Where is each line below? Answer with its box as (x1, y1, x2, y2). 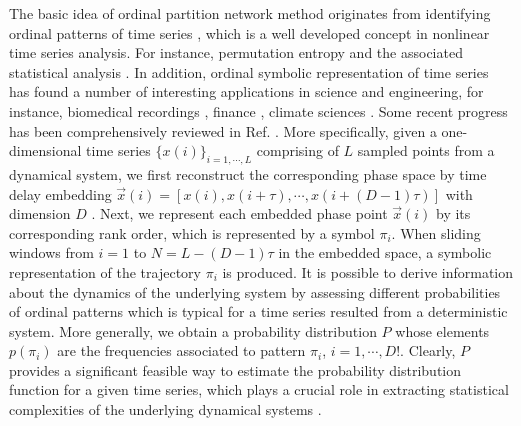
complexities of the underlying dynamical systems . (9, 399, 322, 420)
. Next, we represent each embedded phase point (91, 203, 388, 224)
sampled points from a (357, 140, 495, 161)
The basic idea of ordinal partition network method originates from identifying (9, 3, 491, 23)
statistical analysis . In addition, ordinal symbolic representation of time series (9, 61, 489, 82)
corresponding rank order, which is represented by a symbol (9, 222, 375, 243)
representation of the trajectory (9, 261, 201, 282)
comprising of (256, 140, 339, 161)
